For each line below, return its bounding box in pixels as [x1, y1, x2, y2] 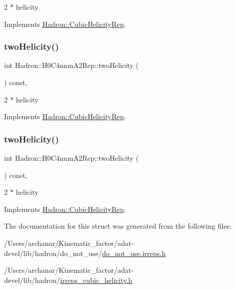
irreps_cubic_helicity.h [60, 274, 132, 285]
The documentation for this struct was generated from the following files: [4, 221, 232, 231]
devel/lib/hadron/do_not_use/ [4, 247, 103, 258]
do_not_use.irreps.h [102, 247, 166, 258]
